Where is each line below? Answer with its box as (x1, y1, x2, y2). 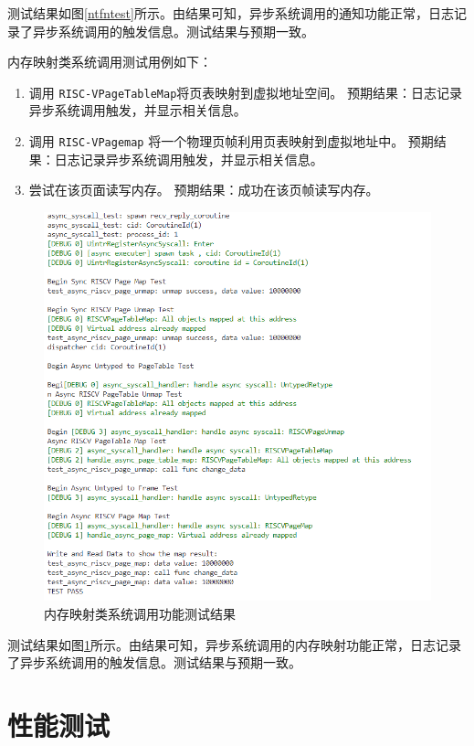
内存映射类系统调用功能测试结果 (44, 604, 236, 623)
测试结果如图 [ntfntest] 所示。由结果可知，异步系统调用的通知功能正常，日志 (7, 4, 454, 22)
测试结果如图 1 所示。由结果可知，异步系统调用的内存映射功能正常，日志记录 (7, 634, 461, 654)
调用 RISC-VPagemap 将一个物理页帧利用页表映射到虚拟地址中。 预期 (28, 132, 434, 151)
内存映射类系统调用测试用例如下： (7, 52, 212, 71)
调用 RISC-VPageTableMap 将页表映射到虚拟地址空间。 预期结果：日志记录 (28, 82, 462, 101)
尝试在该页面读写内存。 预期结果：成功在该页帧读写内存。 (28, 180, 379, 199)
